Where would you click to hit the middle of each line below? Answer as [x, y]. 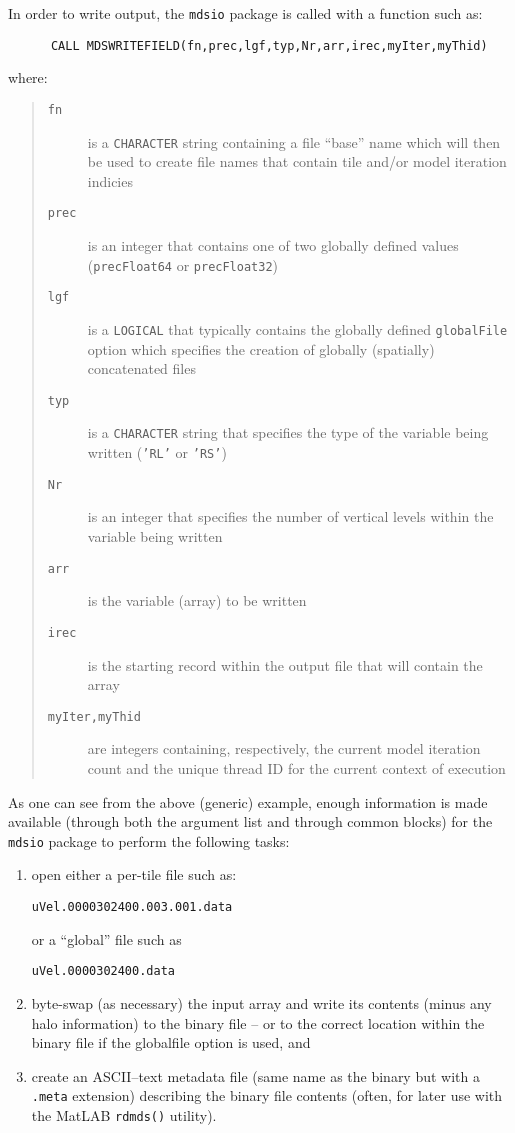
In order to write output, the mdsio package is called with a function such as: [245, 13]
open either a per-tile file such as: [134, 874]
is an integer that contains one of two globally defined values [273, 245]
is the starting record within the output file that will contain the [285, 664]
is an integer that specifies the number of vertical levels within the [290, 516]
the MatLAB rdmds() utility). [124, 1114]
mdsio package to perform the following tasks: [149, 840]
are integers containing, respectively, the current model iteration [284, 748]
